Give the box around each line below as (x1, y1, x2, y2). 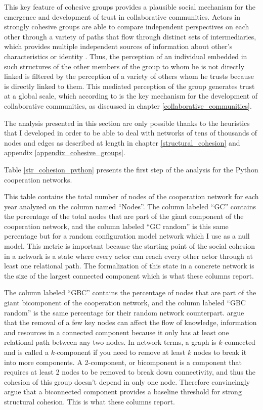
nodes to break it (193, 347, 247, 357)
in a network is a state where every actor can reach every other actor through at (4, 250, 253, 261)
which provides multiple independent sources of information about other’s (4, 41, 233, 52)
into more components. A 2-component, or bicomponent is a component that (4, 356, 242, 367)
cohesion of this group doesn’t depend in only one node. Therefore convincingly (4, 376, 250, 387)
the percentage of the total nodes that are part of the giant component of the (4, 211, 244, 221)
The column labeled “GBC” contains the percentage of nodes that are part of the (4, 287, 256, 298)
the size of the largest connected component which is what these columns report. (4, 270, 254, 281)
